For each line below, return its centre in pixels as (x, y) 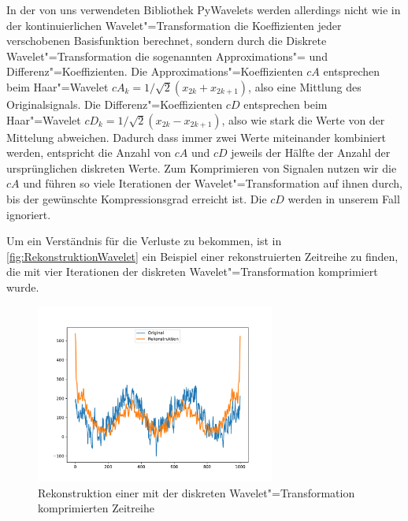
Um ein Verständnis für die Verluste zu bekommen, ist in (144, 241)
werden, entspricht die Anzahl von (89, 153)
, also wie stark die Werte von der (303, 119)
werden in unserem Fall (344, 198)
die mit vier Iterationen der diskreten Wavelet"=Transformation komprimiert (192, 272)
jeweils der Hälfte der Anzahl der (311, 153)
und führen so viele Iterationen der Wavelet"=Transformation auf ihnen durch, (213, 183)
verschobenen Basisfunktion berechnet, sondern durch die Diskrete (167, 41)
